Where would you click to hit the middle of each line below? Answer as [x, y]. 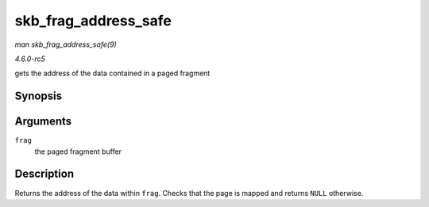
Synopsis [39, 96]
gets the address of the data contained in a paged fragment [112, 73]
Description [44, 174]
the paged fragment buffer [78, 151]
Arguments [43, 122]
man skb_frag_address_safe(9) [66, 44]
